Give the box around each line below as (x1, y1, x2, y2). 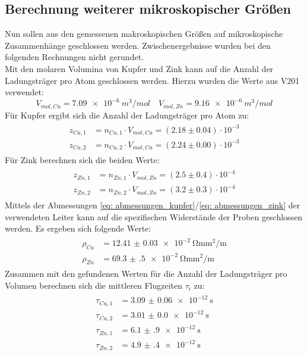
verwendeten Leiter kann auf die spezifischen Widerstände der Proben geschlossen (5, 210, 303, 223)
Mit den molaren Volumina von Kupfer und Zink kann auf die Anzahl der (5, 62, 274, 74)
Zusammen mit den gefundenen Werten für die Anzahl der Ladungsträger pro (5, 267, 287, 280)
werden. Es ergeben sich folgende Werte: (5, 222, 151, 235)
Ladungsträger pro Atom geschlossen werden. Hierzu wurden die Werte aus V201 (5, 74, 300, 86)
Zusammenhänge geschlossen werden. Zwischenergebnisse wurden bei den (5, 39, 271, 51)
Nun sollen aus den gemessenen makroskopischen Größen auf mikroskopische (5, 27, 283, 40)
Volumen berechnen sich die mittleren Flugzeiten (5, 279, 183, 291)
